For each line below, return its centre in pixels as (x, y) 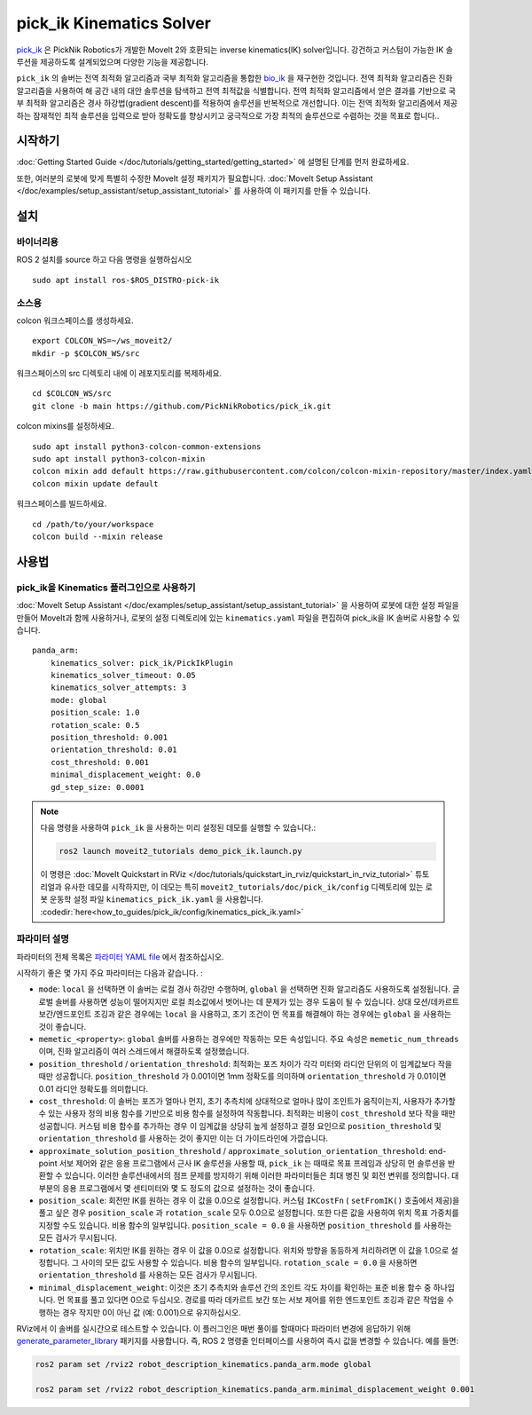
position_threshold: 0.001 (109, 738)
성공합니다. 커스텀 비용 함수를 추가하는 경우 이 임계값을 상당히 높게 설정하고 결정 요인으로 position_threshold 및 (240, 1126)
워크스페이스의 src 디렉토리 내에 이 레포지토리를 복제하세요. (119, 374)
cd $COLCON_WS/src (72, 394)
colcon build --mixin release (98, 536)
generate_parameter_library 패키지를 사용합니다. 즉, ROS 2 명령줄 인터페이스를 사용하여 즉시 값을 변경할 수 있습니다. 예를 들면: (238, 1341)
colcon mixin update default (95, 483)
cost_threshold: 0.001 (100, 762)
